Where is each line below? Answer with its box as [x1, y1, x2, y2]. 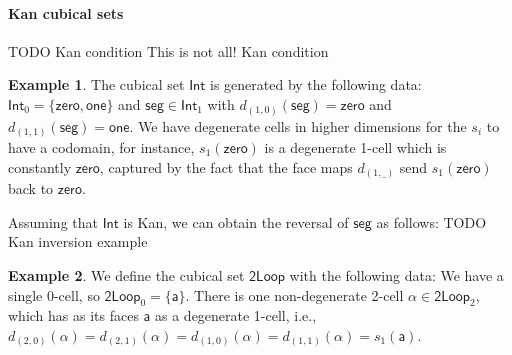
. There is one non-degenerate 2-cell [185, 284, 404, 305]
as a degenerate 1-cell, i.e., [155, 305, 317, 326]
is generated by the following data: [210, 74, 422, 95]
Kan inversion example [8, 231, 148, 252]
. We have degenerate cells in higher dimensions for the [129, 115, 467, 136]
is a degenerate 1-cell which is [264, 137, 447, 158]
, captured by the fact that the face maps [99, 156, 353, 177]
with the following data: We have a [289, 264, 504, 285]
